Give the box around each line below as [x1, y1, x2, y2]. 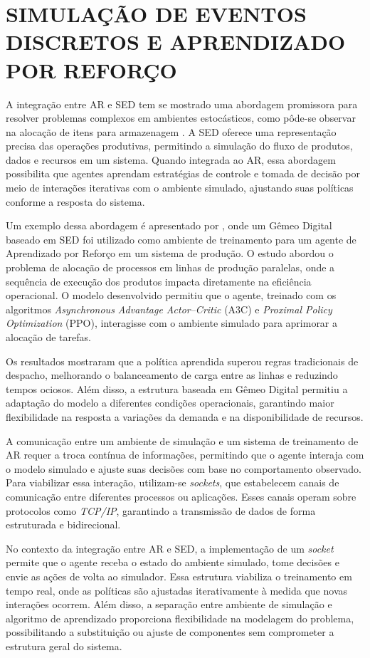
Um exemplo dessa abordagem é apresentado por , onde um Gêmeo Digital [6, 218, 332, 233]
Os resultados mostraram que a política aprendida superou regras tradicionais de [6, 353, 359, 368]
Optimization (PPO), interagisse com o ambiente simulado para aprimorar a [6, 315, 338, 330]
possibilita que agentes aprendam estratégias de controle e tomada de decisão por [6, 166, 360, 181]
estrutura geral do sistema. [6, 638, 122, 653]
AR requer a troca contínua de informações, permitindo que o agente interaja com [6, 447, 364, 462]
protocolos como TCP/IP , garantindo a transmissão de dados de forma [6, 503, 316, 518]
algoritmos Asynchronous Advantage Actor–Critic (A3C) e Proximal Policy [6, 301, 332, 316]
